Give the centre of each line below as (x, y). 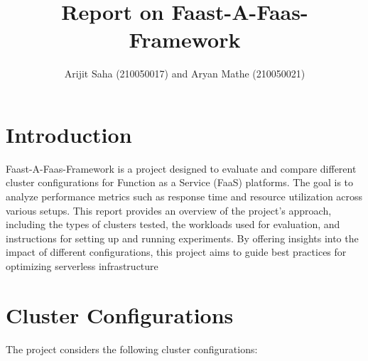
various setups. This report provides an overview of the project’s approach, (169, 210)
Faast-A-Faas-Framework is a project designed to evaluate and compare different (181, 168)
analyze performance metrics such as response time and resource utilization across (184, 196)
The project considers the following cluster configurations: (132, 349)
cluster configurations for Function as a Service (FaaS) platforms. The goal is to (180, 182)
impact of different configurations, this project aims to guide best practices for (176, 252)
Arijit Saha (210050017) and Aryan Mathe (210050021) (185, 74)
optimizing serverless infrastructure (82, 266)
